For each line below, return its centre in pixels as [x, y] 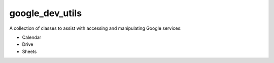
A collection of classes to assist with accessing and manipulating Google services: [96, 28]
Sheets [29, 51]
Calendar [32, 37]
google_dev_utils [46, 13]
